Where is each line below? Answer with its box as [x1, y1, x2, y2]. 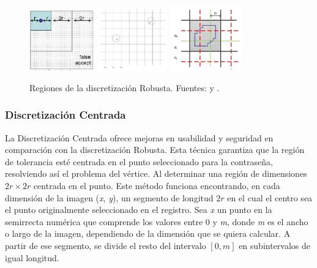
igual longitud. [5, 251, 59, 264]
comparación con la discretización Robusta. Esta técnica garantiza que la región [5, 143, 305, 156]
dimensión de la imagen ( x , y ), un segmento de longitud [5, 191, 214, 204]
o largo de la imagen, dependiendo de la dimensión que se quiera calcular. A [5, 227, 291, 240]
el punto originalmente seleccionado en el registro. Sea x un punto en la [5, 203, 272, 216]
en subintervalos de [239, 239, 311, 251]
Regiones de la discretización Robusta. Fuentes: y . [29, 81, 220, 94]
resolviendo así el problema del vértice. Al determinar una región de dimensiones [5, 167, 307, 180]
